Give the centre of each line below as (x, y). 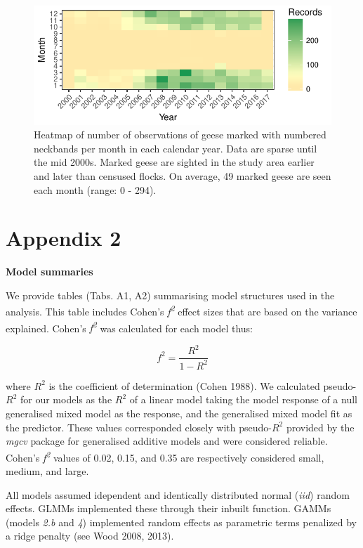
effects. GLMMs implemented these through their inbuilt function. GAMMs (169, 508)
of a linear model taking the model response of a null (243, 399)
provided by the (320, 427)
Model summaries (49, 272)
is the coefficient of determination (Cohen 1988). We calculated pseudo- (203, 385)
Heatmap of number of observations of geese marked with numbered (180, 135)
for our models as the (66, 399)
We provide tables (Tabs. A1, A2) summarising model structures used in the (170, 295)
